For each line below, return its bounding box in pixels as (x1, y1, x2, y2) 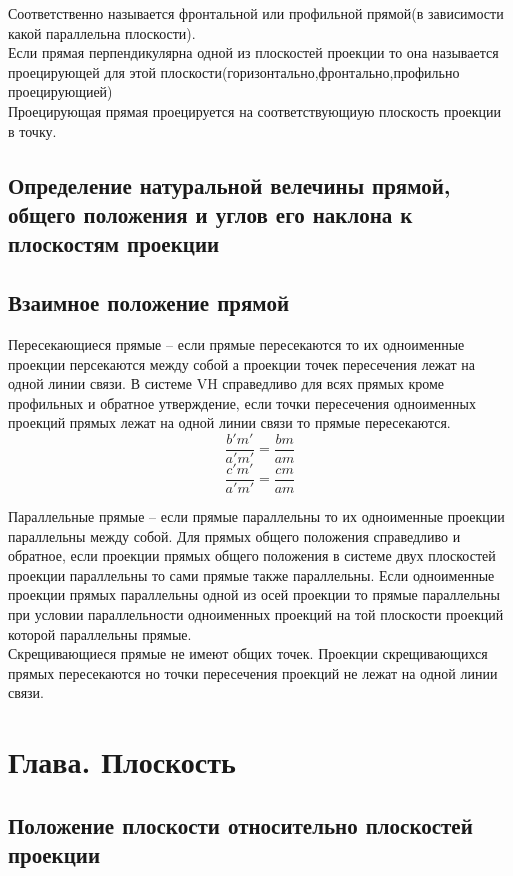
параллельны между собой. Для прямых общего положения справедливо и (8, 525, 461, 546)
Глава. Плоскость (8, 741, 236, 782)
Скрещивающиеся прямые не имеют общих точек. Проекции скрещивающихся (8, 643, 488, 664)
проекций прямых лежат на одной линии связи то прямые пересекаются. (8, 412, 451, 433)
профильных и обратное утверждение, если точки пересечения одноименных (8, 392, 476, 413)
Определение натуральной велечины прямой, (8, 169, 451, 200)
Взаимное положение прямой (8, 287, 289, 318)
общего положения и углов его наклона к (8, 198, 413, 229)
